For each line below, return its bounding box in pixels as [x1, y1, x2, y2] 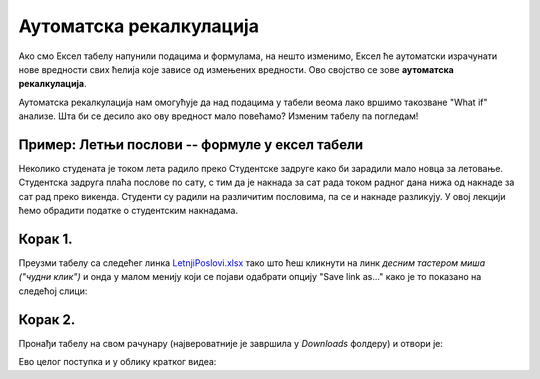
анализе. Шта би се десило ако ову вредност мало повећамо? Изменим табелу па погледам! [18, 110, 419, 122]
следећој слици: [18, 285, 88, 297]
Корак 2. [18, 311, 76, 328]
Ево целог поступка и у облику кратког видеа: [18, 356, 217, 368]
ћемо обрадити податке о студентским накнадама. [18, 205, 239, 217]
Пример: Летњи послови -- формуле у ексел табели [18, 136, 364, 153]
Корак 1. [18, 231, 74, 247]
